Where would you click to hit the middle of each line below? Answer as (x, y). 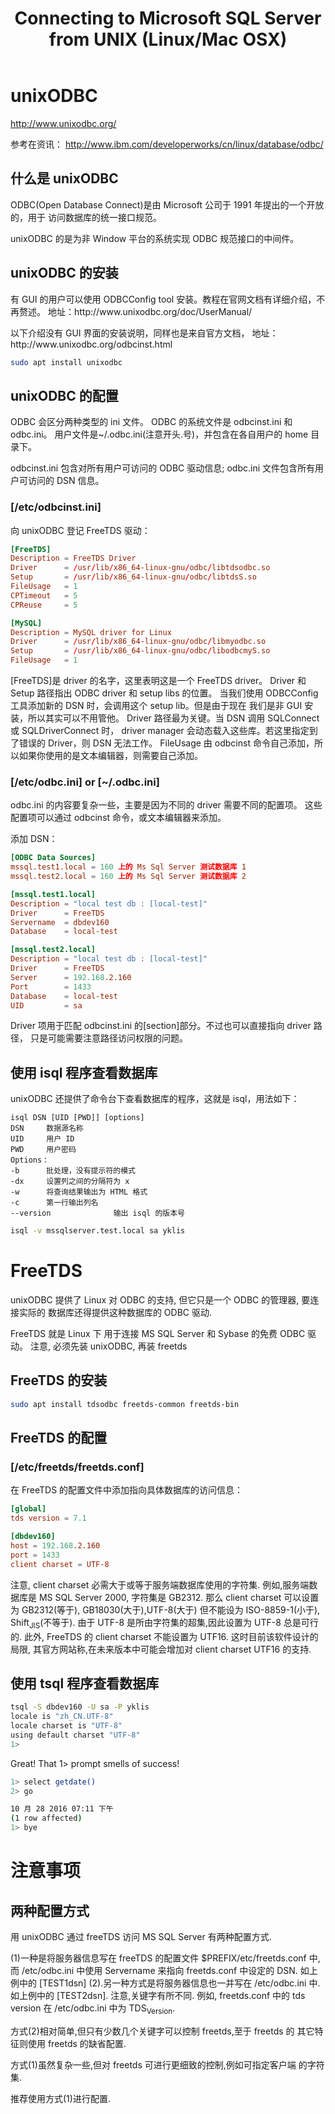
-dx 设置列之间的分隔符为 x (70, 1182)
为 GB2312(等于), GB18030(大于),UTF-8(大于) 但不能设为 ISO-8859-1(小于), (165, 1609)
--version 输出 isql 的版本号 (97, 1213)
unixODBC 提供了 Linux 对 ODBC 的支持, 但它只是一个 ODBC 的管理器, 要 (160, 1300)
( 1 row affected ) (46, 1818)
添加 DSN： (34, 839)
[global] (28, 1509)
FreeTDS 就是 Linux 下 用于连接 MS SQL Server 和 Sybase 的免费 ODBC (158, 1334)
